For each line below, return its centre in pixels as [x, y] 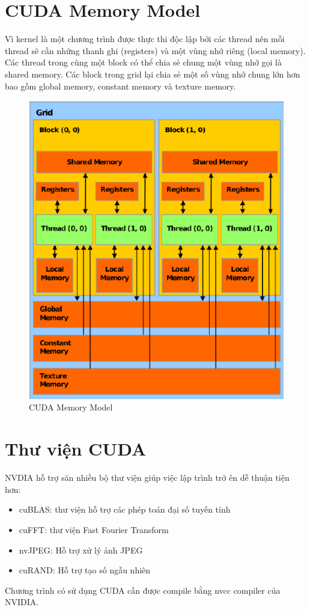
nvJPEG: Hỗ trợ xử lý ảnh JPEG [81, 550]
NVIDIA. [22, 602]
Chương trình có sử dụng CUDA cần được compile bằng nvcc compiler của [143, 590]
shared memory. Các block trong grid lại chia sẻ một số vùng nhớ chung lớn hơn [153, 74]
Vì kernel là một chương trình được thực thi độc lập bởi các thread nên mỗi [145, 39]
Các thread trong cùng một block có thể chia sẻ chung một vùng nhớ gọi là [143, 62]
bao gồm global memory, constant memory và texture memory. [120, 86]
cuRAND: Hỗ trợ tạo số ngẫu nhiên [85, 570]
